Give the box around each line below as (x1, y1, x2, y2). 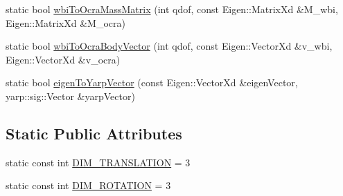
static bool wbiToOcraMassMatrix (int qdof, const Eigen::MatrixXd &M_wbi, (6, 2, 338, 16)
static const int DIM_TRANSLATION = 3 (6, 155, 191, 169)
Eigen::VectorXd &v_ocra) (6, 52, 121, 66)
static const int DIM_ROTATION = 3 (6, 178, 171, 193)
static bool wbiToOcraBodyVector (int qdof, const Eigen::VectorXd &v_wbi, (6, 39, 333, 53)
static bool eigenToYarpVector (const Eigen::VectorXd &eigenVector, (6, 75, 298, 90)
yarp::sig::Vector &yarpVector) (6, 88, 135, 103)
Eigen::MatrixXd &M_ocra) (6, 15, 125, 30)
